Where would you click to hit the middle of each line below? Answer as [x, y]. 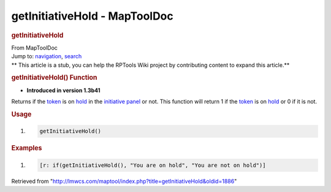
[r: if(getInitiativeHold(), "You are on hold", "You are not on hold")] [153, 165]
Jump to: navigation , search [47, 56]
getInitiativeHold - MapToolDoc [93, 16]
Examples [27, 148]
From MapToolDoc [35, 48]
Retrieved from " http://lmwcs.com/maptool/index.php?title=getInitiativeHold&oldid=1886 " [124, 181]
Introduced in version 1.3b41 [63, 90]
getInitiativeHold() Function [54, 78]
